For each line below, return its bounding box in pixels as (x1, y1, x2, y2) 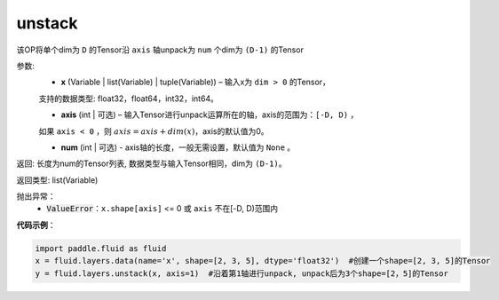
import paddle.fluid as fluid (35, 243, 167, 253)
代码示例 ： (16, 219, 56, 230)
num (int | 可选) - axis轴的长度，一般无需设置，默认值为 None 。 (60, 142, 296, 153)
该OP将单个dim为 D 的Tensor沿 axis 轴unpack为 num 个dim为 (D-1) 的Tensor (16, 44, 304, 55)
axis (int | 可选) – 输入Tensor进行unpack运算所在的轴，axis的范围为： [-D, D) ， (60, 109, 359, 120)
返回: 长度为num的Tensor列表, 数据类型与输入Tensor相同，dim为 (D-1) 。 (16, 158, 287, 169)
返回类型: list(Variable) (16, 174, 99, 186)
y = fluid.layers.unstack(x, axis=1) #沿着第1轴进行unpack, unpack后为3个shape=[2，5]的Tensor (35, 268, 448, 279)
